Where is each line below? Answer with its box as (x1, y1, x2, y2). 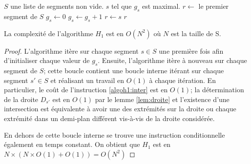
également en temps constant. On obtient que (4, 139, 140, 149)
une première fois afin (159, 45, 224, 56)
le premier (198, 1, 229, 11)
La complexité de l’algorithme (4, 28, 93, 38)
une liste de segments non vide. (10, 1, 104, 11)
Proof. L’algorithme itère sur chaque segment (4, 45, 139, 56)
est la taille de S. (170, 28, 221, 38)
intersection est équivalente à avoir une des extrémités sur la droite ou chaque (4, 103, 236, 114)
